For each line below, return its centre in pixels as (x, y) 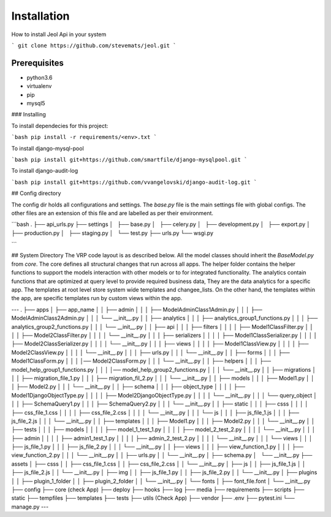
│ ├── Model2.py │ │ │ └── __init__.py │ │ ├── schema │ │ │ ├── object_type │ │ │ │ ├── (128, 387)
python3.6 (40, 77)
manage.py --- (30, 507)
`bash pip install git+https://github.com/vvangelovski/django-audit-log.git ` (134, 182)
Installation (40, 16)
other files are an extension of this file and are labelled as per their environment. (112, 213)
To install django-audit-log (45, 171)
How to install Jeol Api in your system (59, 34)
